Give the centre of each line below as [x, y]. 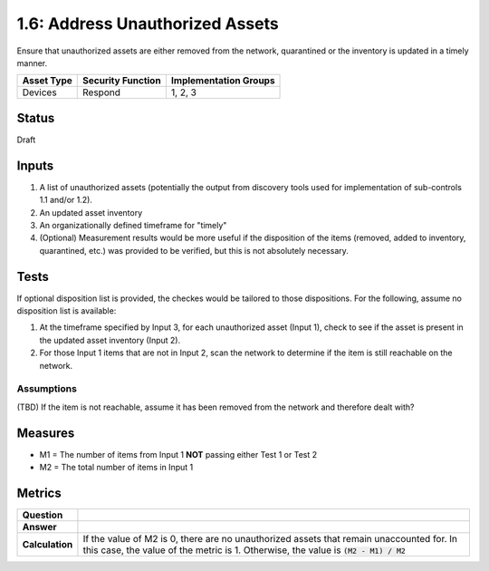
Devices [40, 92]
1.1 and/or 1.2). [66, 200]
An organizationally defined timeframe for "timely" [133, 225]
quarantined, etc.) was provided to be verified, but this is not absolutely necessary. [194, 250]
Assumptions [47, 389]
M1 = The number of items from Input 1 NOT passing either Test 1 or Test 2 [178, 454]
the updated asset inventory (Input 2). [110, 340]
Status [36, 118]
